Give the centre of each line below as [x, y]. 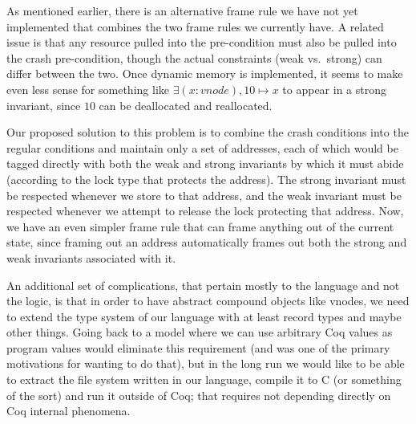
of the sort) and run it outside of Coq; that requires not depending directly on [199, 395]
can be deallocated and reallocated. [186, 105]
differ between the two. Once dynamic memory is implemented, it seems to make [205, 73]
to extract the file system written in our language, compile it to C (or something [204, 379]
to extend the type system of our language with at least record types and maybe [204, 316]
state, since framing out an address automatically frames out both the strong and [207, 242]
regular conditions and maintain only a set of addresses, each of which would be [202, 147]
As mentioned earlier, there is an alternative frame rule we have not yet [182, 10]
